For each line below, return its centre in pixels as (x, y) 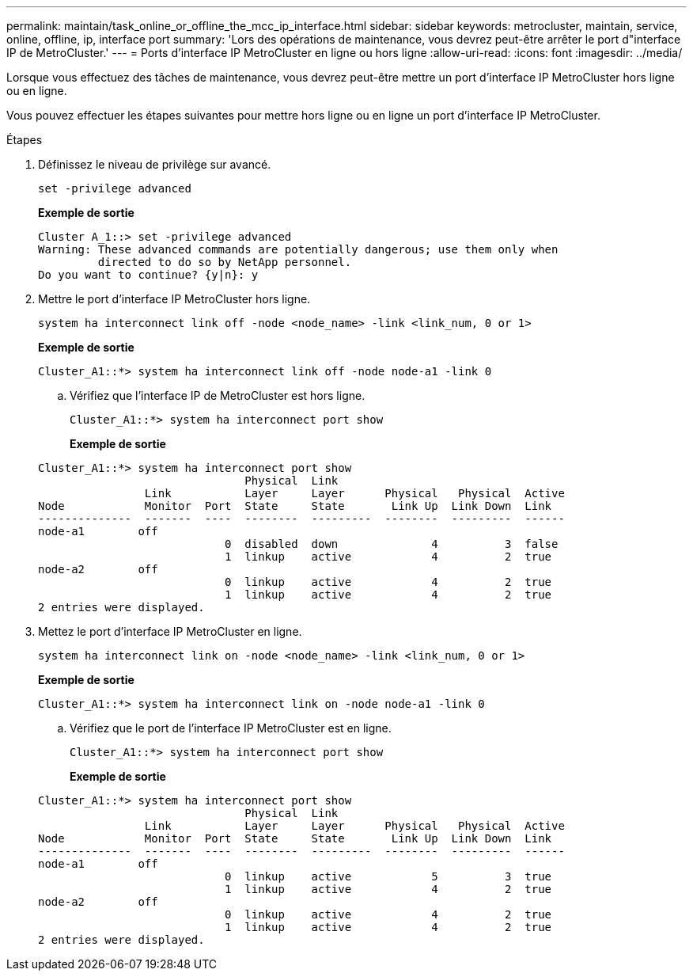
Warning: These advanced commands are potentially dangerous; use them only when (298, 249)
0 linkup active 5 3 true (388, 876)
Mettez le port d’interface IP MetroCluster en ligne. (170, 631)
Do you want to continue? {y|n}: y (148, 275)
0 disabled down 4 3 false (392, 544)
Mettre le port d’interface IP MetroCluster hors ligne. (174, 299)
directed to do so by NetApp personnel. (225, 262)
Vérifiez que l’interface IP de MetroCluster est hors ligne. (218, 395)
